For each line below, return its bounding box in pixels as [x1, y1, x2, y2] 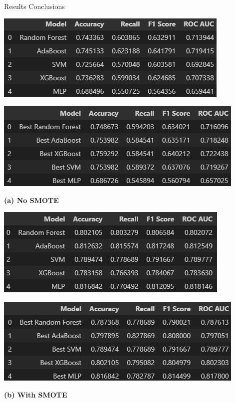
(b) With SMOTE [4, 389, 67, 400]
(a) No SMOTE [4, 195, 59, 205]
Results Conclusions [4, 1, 65, 11]
